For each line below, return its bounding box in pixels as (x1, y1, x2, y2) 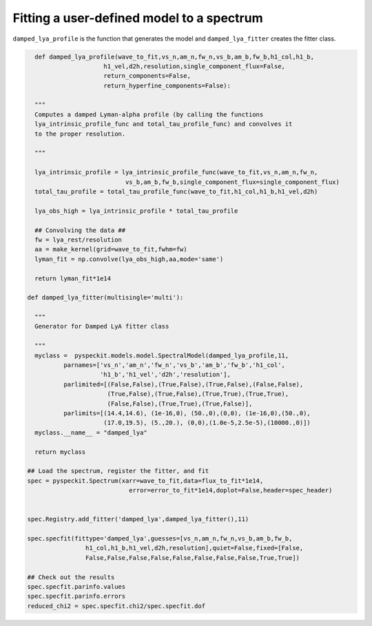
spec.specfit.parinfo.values (27, 583, 126, 591)
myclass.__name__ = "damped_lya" (34, 428, 147, 437)
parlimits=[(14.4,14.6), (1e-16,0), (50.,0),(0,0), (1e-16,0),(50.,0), (63, 409, 311, 417)
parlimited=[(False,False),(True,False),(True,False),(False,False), (63, 380, 304, 388)
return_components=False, (103, 72, 191, 80)
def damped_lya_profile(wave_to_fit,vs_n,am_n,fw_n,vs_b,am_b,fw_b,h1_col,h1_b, (34, 52, 315, 61)
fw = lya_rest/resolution (34, 236, 122, 244)
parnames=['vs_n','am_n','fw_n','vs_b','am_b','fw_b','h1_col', (63, 362, 286, 369)
